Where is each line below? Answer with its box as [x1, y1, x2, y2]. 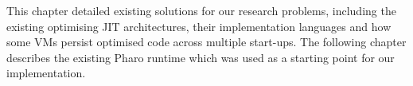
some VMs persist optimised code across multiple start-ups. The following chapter [6, 33, 407, 50]
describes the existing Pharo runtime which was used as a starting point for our [6, 49, 395, 65]
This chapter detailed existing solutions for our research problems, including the [6, 2, 396, 18]
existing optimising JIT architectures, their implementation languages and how [6, 18, 392, 34]
